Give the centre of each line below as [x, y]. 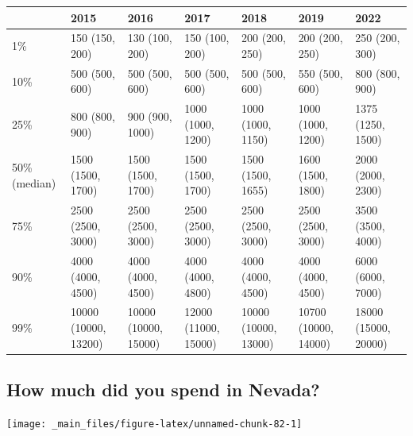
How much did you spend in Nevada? [163, 390]
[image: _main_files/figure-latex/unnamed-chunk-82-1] [154, 424]
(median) [34, 182]
